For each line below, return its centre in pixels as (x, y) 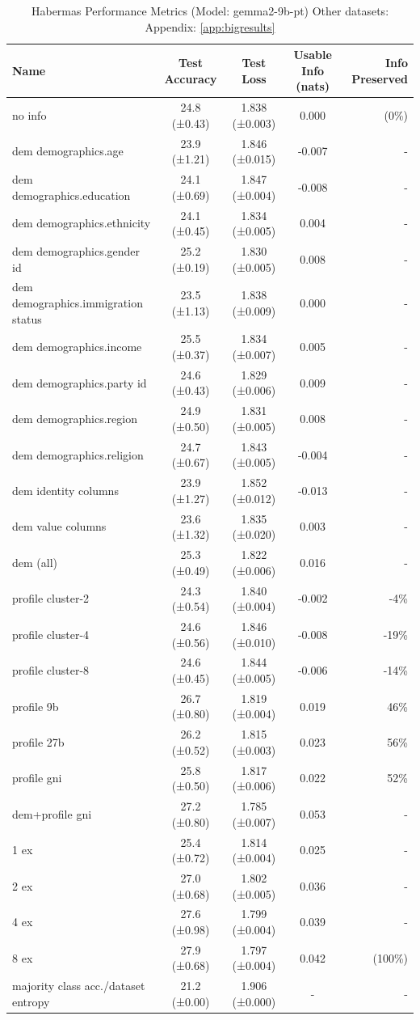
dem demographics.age (68, 151)
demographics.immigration (78, 303)
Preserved (380, 78)
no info (29, 115)
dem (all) (35, 562)
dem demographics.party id (80, 382)
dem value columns (59, 526)
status (27, 318)
